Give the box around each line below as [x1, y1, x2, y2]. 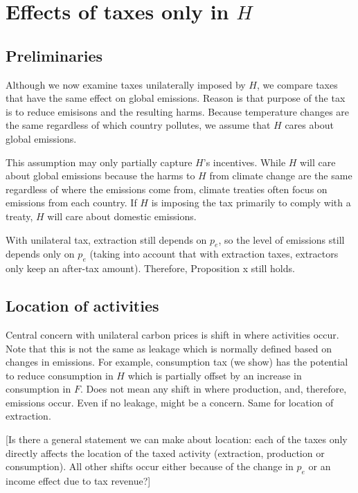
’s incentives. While [203, 154, 286, 169]
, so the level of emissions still [218, 232, 345, 247]
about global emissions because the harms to [6, 168, 195, 183]
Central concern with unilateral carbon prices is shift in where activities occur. [6, 327, 339, 341]
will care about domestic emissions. [47, 208, 197, 223]
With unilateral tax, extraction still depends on [6, 232, 207, 247]
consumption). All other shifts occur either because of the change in [6, 459, 294, 474]
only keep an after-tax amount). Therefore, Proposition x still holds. [6, 261, 295, 276]
